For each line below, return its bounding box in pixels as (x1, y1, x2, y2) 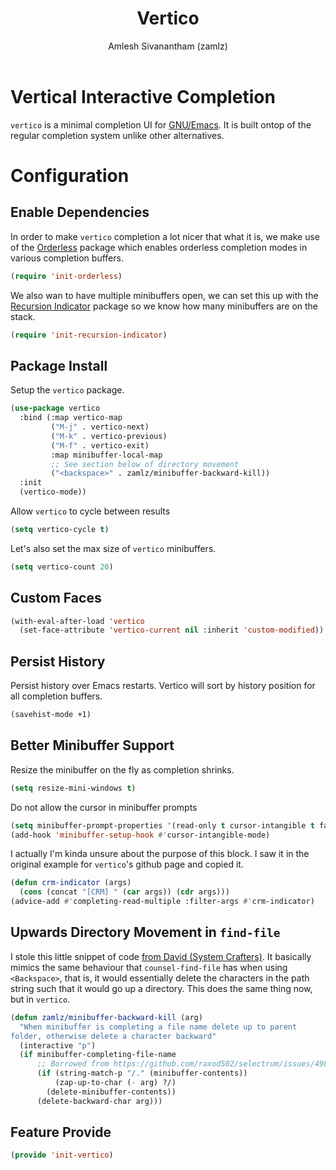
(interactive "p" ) (19, 1040, 97, 1051)
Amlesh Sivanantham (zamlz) (108, 40, 228, 52)
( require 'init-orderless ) (10, 271, 123, 281)
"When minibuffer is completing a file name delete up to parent (19, 1022, 298, 1032)
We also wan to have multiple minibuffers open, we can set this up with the (10, 289, 319, 301)
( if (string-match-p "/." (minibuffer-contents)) (36, 1068, 248, 1079)
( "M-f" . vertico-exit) (50, 440, 150, 451)
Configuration (10, 164, 130, 187)
